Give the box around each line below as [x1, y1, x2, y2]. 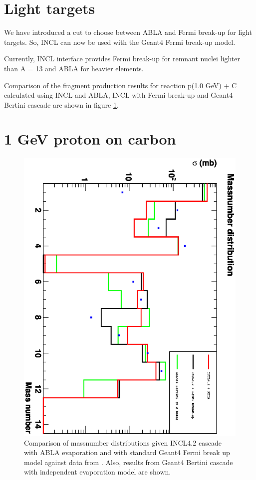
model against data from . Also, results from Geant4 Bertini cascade [24, 457, 233, 467]
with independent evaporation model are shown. [24, 467, 171, 477]
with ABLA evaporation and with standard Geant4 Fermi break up [24, 447, 230, 458]
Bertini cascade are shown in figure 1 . [4, 99, 119, 110]
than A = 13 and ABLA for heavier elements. [4, 63, 144, 73]
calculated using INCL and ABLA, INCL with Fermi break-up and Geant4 [4, 90, 233, 100]
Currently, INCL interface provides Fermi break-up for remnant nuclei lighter [4, 53, 240, 64]
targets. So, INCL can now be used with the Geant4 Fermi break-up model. [4, 36, 236, 47]
